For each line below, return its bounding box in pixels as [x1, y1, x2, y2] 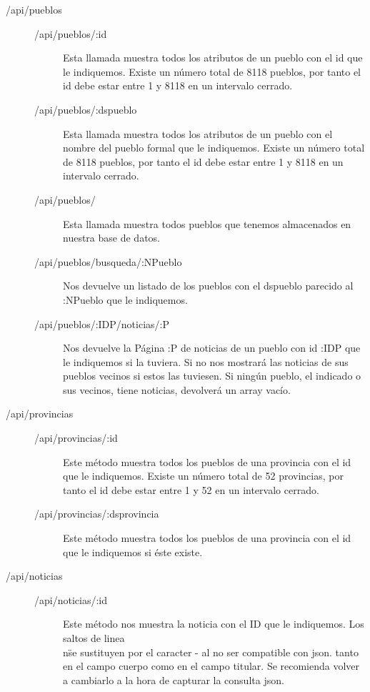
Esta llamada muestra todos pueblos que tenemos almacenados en [63, 216, 351, 231]
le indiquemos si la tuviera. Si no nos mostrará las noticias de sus [63, 354, 349, 369]
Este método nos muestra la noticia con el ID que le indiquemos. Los [63, 616, 364, 631]
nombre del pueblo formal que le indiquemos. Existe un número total [63, 140, 365, 155]
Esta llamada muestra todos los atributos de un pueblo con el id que [63, 50, 363, 65]
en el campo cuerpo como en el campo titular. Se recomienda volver [63, 658, 360, 673]
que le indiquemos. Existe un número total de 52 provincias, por [63, 468, 344, 483]
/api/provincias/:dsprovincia [34, 506, 159, 521]
